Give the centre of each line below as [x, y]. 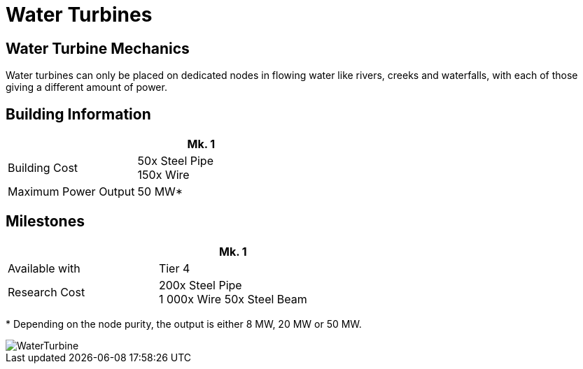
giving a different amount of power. [86, 87]
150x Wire [163, 175]
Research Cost [47, 292]
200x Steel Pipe [200, 285]
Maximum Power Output [71, 192]
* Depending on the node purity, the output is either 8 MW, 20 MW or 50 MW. [184, 324]
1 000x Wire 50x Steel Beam [233, 299]
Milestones [45, 222]
